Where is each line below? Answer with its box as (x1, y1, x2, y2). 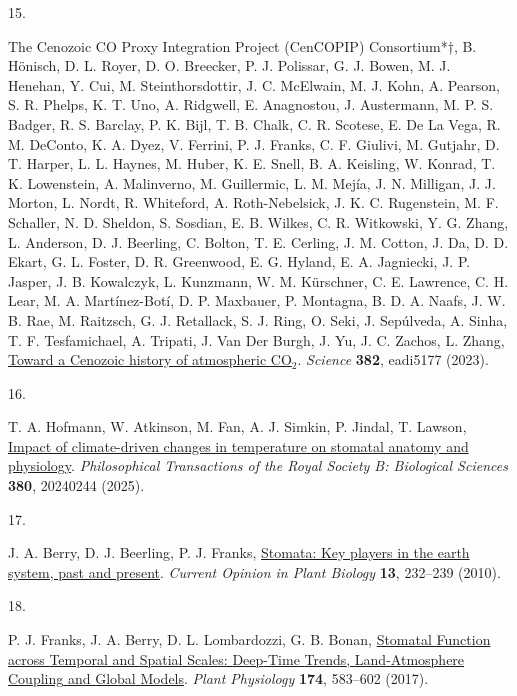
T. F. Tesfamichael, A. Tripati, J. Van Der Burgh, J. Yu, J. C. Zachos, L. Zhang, (8, 329, 505, 350)
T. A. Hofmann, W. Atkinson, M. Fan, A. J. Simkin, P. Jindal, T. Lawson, (8, 416, 467, 437)
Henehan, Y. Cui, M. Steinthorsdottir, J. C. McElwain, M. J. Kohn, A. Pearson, (8, 74, 500, 95)
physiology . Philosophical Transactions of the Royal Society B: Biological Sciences (8, 455, 508, 476)
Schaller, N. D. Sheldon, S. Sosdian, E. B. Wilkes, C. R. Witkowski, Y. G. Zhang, (8, 211, 509, 232)
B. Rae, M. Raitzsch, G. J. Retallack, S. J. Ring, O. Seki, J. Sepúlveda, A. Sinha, (8, 309, 508, 330)
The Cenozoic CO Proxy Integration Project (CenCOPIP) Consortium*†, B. (8, 35, 477, 56)
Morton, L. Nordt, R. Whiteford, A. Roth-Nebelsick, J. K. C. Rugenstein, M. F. (8, 192, 499, 213)
